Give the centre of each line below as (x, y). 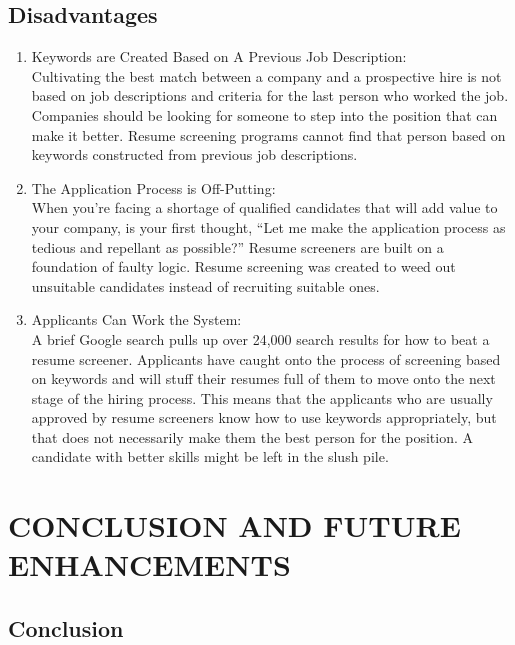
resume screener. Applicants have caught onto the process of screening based (266, 358)
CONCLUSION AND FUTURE (234, 525)
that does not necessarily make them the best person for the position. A (252, 436)
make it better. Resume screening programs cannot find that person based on (268, 134)
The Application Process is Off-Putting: (153, 187)
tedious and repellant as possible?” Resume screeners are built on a (237, 246)
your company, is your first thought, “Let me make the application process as (268, 226)
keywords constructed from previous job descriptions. (194, 154)
